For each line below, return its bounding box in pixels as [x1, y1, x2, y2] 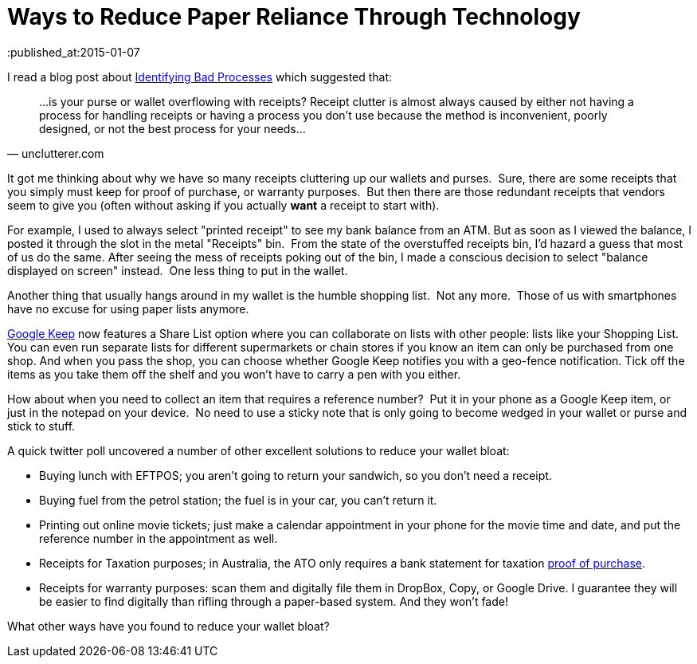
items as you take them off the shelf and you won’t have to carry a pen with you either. [7, 367, 461, 381]
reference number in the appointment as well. [39, 531, 278, 545]
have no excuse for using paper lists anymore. [7, 301, 249, 316]
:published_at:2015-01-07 [7, 45, 140, 59]
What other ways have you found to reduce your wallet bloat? [7, 619, 330, 633]
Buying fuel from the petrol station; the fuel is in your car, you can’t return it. [39, 493, 437, 507]
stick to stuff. [7, 418, 76, 433]
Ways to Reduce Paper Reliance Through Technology [7, 3, 581, 30]
